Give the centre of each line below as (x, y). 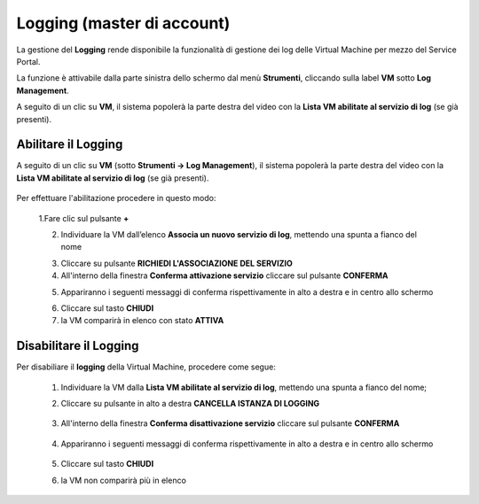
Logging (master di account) (123, 23)
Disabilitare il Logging (78, 346)
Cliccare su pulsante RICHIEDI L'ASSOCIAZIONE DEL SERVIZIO (177, 263)
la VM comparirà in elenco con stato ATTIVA (142, 321)
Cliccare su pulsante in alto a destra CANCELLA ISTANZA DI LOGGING (190, 403)
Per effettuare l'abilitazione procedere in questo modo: (116, 198)
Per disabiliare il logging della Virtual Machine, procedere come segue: (146, 367)
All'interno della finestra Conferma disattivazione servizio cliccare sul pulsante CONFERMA (230, 423)
